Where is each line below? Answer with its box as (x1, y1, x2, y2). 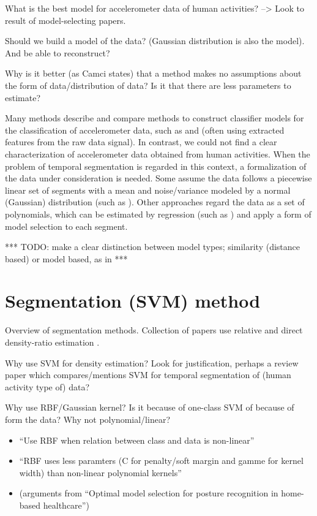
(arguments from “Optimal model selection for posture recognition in (19, 487, 278, 499)
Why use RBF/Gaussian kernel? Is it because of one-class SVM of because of (5, 401, 294, 414)
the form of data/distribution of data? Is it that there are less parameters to (5, 78, 291, 91)
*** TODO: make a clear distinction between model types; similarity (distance (5, 240, 300, 253)
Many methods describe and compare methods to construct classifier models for (5, 112, 304, 124)
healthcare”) (43, 498, 89, 511)
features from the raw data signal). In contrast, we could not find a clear (5, 135, 277, 148)
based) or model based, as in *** (5, 252, 128, 265)
